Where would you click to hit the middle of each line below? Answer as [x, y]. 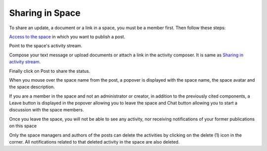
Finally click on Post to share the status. [50, 71]
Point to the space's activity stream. [46, 46]
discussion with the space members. [46, 110]
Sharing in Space [45, 13]
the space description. [32, 87]
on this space [23, 126]
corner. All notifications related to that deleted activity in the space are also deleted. [94, 142]
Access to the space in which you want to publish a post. [67, 37]
